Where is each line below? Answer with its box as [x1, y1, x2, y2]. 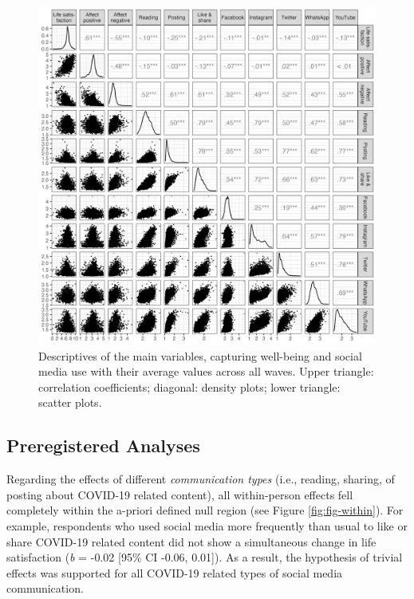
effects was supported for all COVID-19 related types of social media [6, 564, 343, 581]
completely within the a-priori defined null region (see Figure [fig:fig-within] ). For [6, 502, 404, 518]
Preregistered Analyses [6, 433, 200, 458]
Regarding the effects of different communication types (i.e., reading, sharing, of [6, 471, 395, 487]
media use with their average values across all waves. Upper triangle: [38, 363, 374, 380]
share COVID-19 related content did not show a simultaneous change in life [6, 533, 377, 550]
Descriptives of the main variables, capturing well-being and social [38, 347, 362, 364]
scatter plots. [38, 394, 102, 411]
